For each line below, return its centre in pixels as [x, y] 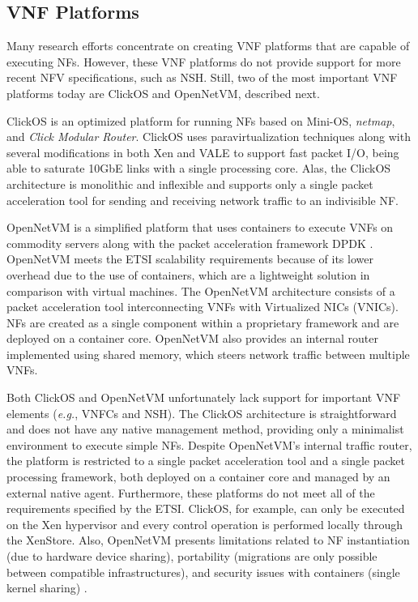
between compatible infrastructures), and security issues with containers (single [203, 572]
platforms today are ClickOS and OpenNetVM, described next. [163, 93]
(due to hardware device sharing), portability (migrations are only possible [192, 556]
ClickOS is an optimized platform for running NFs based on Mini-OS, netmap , [201, 120]
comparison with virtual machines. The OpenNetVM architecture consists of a [201, 290]
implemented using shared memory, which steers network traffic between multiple [208, 354]
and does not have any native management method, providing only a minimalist [205, 429]
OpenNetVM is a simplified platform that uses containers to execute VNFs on [200, 227]
